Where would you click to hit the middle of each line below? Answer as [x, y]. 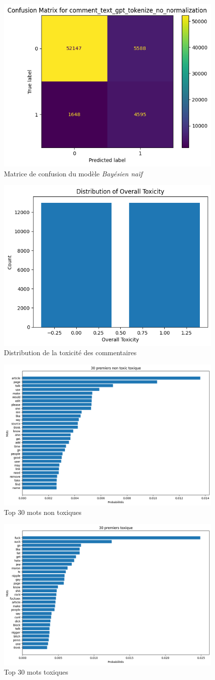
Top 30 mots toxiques [36, 672]
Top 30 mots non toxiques [43, 512]
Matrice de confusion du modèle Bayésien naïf [73, 173]
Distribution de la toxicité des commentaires [70, 352]
